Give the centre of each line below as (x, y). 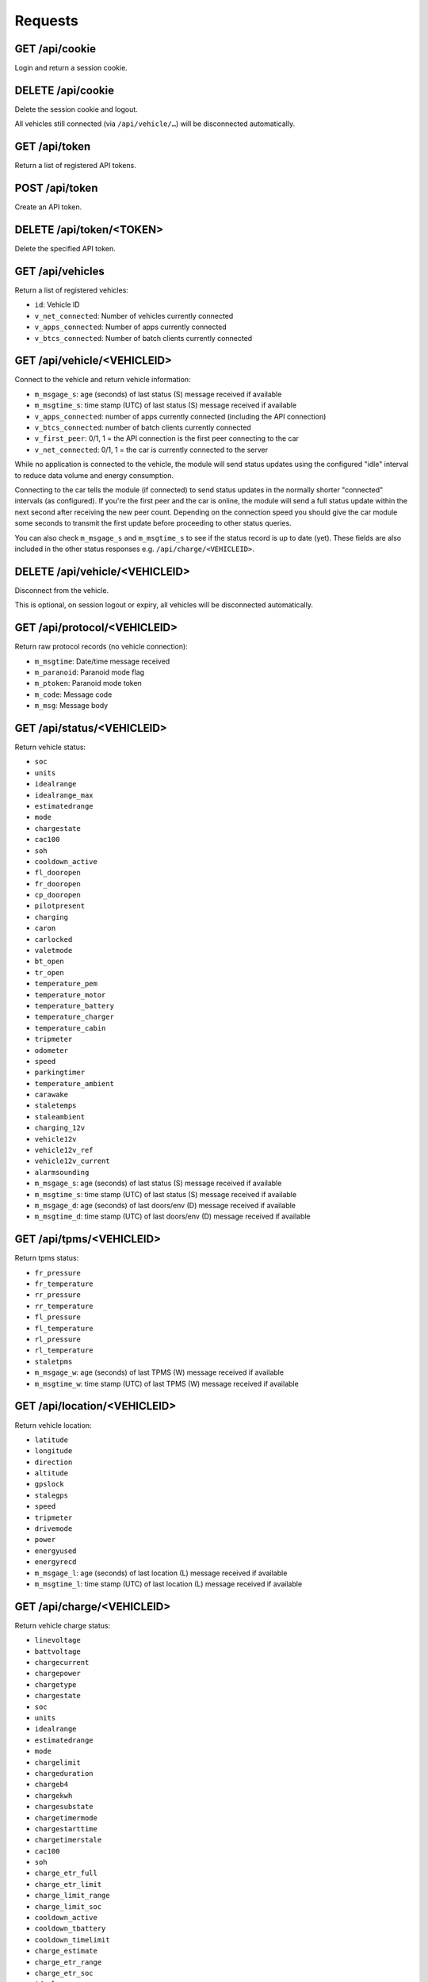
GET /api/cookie (55, 49)
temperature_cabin (70, 1028)
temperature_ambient (75, 1083)
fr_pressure (57, 1273)
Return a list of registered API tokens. (75, 166)
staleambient (60, 1117)
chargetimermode (66, 1818)
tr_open (50, 972)
